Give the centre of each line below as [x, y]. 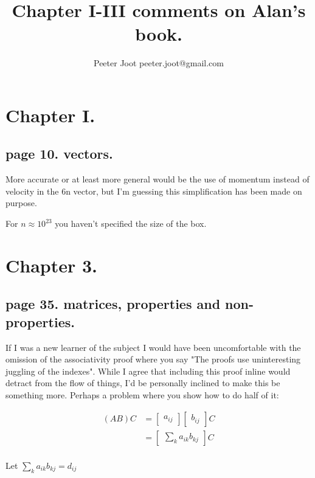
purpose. [21, 203]
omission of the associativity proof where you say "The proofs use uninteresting [153, 359]
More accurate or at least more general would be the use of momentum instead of [157, 179]
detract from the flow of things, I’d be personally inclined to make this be [143, 383]
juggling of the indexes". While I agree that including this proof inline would [148, 371]
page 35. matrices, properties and [113, 304]
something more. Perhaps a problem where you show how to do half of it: [142, 395]
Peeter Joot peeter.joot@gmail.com [159, 63]
